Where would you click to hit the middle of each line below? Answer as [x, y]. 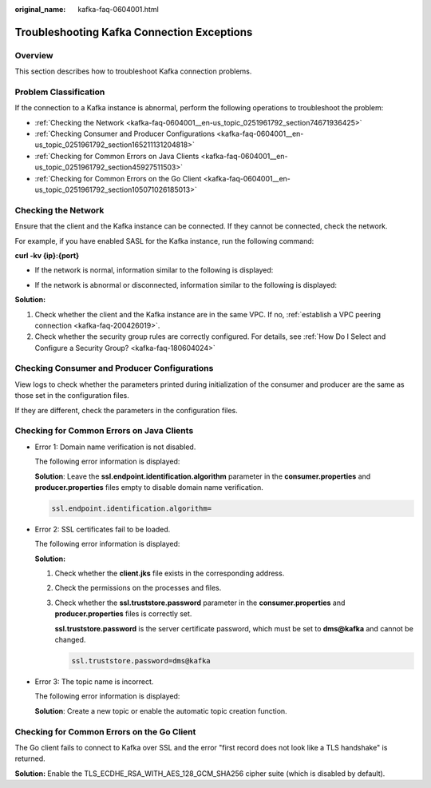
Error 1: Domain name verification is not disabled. [115, 447]
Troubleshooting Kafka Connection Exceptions [134, 32]
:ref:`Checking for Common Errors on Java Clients [117, 156]
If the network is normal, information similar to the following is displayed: [154, 270]
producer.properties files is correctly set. [123, 614]
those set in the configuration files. [72, 396]
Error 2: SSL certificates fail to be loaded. [103, 529]
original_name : [40, 9]
